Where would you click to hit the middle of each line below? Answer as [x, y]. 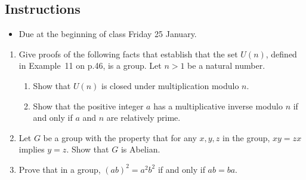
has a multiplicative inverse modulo [218, 106]
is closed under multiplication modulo [170, 85]
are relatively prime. [143, 118]
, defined [281, 54]
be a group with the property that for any [120, 137]
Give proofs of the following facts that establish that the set [128, 54]
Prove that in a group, [60, 169]
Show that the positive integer [88, 106]
